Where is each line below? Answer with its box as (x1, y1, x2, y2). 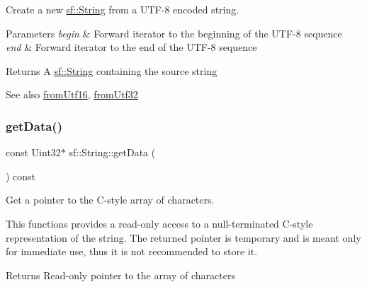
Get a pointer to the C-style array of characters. (6, 192, 215, 207)
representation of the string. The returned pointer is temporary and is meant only (6, 230, 361, 245)
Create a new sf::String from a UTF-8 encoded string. (6, 2, 239, 16)
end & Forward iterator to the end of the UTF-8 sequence (6, 40, 257, 54)
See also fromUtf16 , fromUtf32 (6, 87, 138, 102)
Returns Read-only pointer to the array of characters (6, 267, 235, 282)
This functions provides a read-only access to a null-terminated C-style (6, 216, 313, 230)
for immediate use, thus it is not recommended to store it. (6, 244, 258, 259)
